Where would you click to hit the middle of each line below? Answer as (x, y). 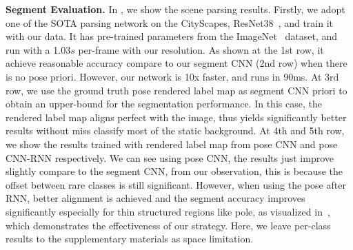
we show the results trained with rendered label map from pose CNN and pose (172, 144)
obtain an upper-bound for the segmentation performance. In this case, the (164, 104)
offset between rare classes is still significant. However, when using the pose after (176, 184)
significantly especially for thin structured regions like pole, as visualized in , (168, 211)
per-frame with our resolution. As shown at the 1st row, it (201, 49)
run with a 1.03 (38, 49)
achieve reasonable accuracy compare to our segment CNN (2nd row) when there (176, 63)
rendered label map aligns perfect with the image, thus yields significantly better (176, 117)
